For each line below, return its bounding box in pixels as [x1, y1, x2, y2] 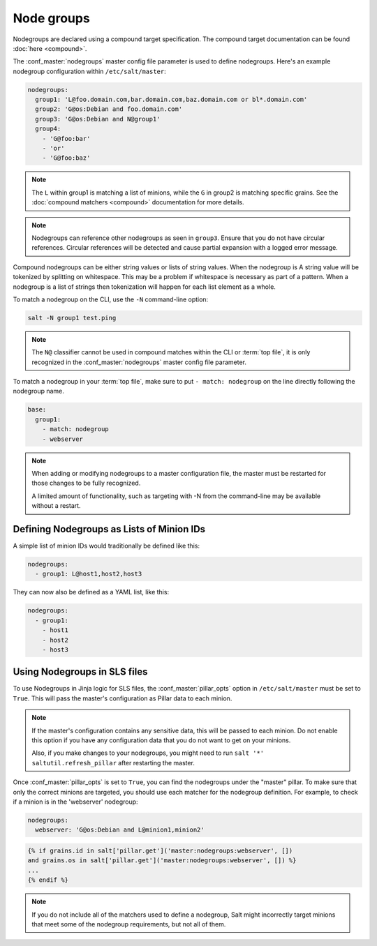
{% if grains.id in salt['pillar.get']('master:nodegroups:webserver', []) [27, 846, 293, 855]
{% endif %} [27, 876, 69, 884]
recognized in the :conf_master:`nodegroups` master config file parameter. [31, 358, 247, 366]
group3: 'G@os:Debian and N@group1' [35, 115, 161, 123]
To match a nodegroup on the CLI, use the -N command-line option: [13, 295, 209, 303]
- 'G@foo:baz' [42, 154, 91, 162]
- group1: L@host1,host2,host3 [35, 570, 142, 578]
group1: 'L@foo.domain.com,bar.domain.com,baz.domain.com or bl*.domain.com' [35, 96, 308, 104]
